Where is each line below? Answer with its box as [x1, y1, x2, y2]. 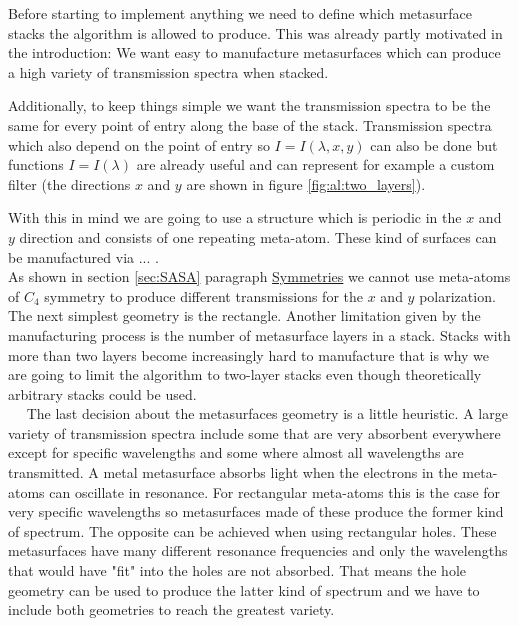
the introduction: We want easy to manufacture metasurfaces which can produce [8, 42, 501, 63]
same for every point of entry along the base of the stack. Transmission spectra [8, 114, 492, 135]
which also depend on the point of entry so [8, 134, 270, 155]
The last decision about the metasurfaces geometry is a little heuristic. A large [26, 403, 508, 424]
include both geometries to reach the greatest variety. [8, 599, 335, 620]
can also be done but [370, 134, 498, 155]
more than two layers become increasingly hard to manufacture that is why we [8, 344, 490, 365]
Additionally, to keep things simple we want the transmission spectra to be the [8, 95, 491, 116]
